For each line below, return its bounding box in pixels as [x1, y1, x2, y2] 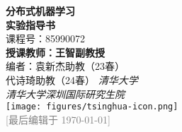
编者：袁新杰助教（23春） [6, 59, 125, 73]
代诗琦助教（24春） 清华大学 [6, 72, 138, 87]
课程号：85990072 [6, 31, 85, 46]
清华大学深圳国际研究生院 [6, 86, 125, 101]
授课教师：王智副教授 [6, 44, 105, 59]
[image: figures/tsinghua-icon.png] [6, 102, 178, 112]
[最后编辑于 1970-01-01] [6, 112, 110, 126]
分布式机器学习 [6, 4, 75, 18]
